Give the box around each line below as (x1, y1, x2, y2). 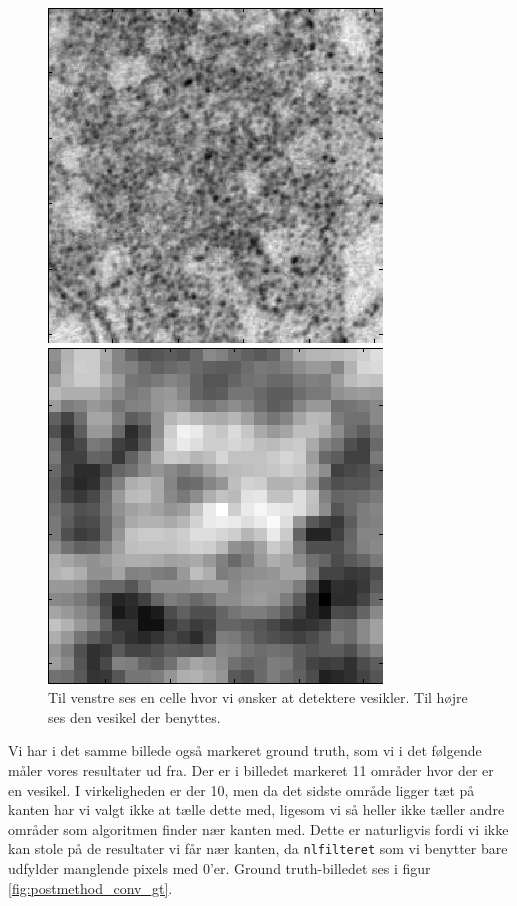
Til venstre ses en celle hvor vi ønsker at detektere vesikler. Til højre (48, 687, 468, 708)
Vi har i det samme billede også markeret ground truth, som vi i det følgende (8, 740, 482, 761)
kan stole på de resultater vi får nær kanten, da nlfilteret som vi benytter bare (8, 838, 508, 859)
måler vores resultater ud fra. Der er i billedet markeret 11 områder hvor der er (8, 759, 494, 780)
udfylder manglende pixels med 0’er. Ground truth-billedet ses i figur (8, 858, 431, 878)
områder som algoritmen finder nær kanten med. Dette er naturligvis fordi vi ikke (8, 818, 509, 839)
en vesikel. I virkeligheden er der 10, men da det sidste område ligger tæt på (8, 779, 475, 800)
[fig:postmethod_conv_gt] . (8, 877, 173, 898)
